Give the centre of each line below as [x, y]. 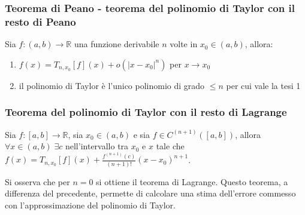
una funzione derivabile [117, 44]
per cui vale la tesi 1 [263, 85]
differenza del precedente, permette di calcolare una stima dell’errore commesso [150, 193]
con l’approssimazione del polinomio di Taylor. [90, 205]
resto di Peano [40, 21]
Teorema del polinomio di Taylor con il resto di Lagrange [146, 112]
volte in [184, 44]
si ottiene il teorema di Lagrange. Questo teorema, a [192, 181]
